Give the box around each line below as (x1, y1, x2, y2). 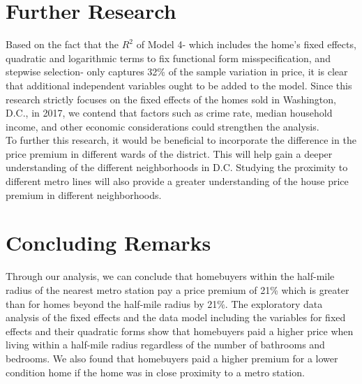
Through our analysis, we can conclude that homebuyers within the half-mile (6, 269, 335, 283)
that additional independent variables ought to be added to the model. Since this (6, 77, 352, 92)
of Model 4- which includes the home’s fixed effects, (136, 37, 356, 52)
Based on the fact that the (6, 37, 119, 52)
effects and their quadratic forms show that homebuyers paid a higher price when (6, 323, 354, 338)
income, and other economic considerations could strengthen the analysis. (6, 119, 319, 133)
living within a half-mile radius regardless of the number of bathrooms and (6, 337, 325, 352)
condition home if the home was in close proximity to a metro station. (6, 364, 305, 379)
